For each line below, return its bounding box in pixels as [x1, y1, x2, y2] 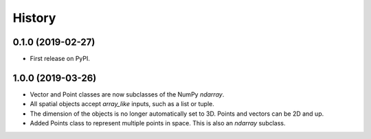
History [12, 10, 56, 25]
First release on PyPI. [30, 55, 91, 63]
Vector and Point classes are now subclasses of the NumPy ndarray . [30, 90, 225, 99]
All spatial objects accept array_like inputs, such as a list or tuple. [30, 100, 214, 108]
